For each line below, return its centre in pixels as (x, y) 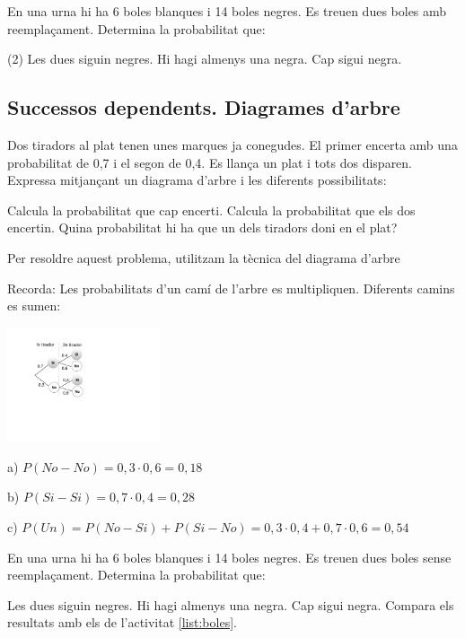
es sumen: (34, 306)
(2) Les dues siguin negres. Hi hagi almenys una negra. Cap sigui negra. (205, 59)
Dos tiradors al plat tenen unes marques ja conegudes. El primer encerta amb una (232, 144)
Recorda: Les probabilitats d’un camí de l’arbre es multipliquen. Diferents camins (231, 288)
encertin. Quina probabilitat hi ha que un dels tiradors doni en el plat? (202, 227)
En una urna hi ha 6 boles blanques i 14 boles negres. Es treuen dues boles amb (227, 11)
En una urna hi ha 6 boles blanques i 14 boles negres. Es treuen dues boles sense (229, 557)
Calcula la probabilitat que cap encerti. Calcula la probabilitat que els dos (211, 210)
